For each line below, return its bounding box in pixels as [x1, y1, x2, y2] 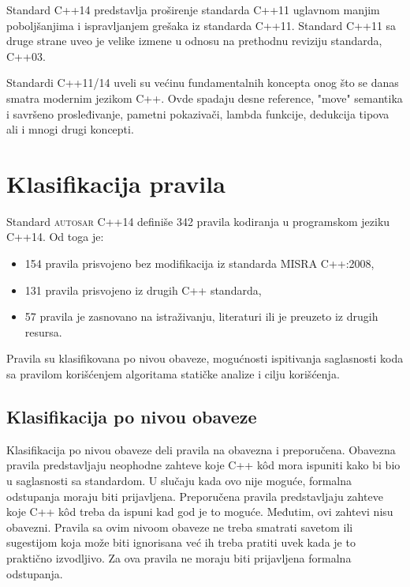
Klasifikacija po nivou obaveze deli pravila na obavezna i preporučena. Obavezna [6, 441, 396, 457]
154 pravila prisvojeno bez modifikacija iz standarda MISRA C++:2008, [24, 255, 375, 272]
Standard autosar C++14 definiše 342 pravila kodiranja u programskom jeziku [6, 213, 390, 229]
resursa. [24, 323, 62, 340]
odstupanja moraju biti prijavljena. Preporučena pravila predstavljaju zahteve [6, 487, 383, 504]
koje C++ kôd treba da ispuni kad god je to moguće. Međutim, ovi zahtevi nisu [6, 503, 393, 520]
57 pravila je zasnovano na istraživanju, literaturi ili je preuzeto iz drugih [24, 308, 378, 325]
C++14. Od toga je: [6, 228, 104, 245]
